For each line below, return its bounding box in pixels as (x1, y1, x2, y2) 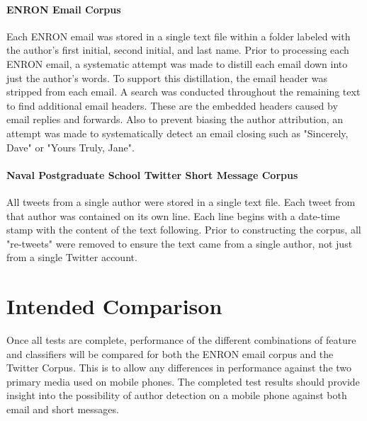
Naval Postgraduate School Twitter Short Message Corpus (6, 167, 298, 182)
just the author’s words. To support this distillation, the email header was (6, 70, 327, 85)
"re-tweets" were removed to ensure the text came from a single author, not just (6, 236, 353, 250)
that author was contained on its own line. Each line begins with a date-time (6, 208, 340, 223)
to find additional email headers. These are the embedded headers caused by (6, 98, 338, 113)
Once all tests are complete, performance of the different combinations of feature (6, 333, 356, 347)
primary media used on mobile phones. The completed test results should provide (6, 374, 360, 388)
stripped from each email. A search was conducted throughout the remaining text (6, 84, 361, 99)
